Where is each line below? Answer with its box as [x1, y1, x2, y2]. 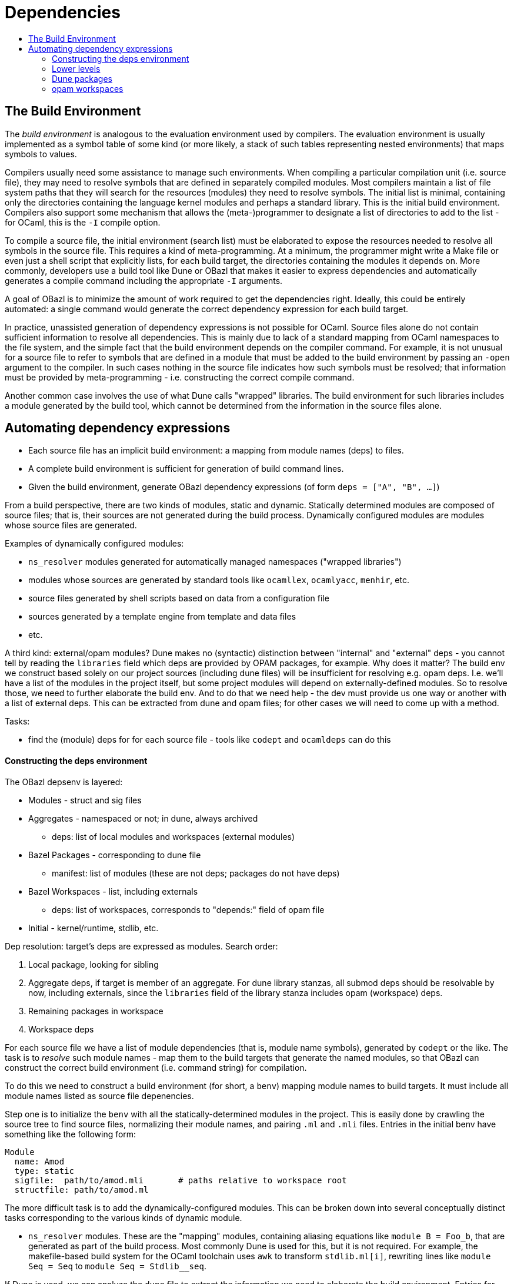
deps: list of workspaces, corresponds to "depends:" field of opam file [52, 904, 325, 915]
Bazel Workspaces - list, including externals [28, 886, 198, 896]
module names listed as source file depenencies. [5, 1090, 194, 1101]
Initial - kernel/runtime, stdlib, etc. [28, 922, 159, 933]
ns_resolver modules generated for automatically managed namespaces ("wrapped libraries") [28, 557, 402, 567]
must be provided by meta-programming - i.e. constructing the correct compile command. [5, 372, 355, 382]
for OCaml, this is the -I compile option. [5, 217, 161, 227]
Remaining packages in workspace [28, 1005, 163, 1016]
